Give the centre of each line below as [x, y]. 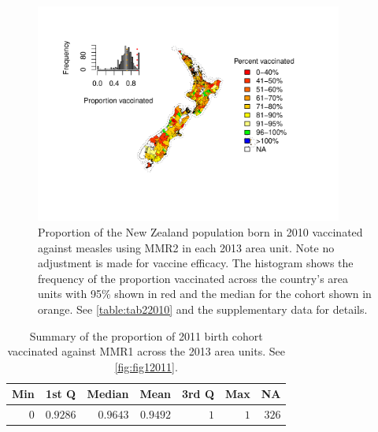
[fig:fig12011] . [146, 366]
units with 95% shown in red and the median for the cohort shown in [205, 294]
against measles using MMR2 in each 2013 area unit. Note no [186, 247]
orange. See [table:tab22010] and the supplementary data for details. [203, 309]
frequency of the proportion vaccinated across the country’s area [193, 278]
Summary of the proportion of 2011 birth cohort [146, 335]
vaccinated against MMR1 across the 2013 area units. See [146, 351]
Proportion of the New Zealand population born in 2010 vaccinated [200, 232]
